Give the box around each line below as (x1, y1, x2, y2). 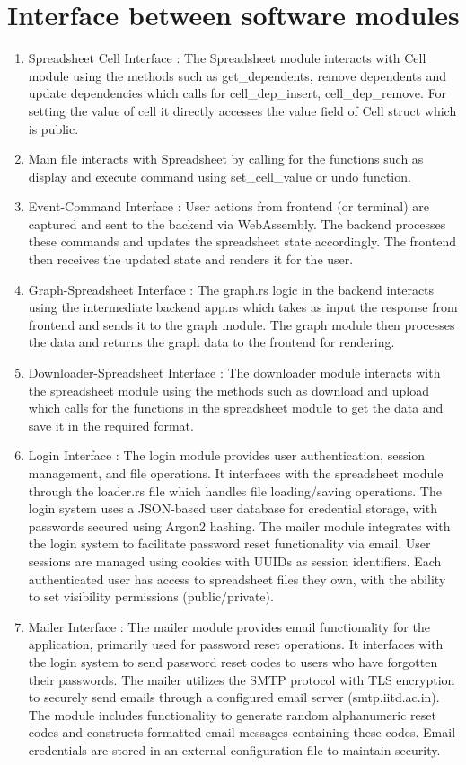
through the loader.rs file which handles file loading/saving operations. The (28, 481, 442, 500)
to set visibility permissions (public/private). (28, 587, 274, 606)
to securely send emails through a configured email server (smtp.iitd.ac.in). (28, 688, 440, 707)
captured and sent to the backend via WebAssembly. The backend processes (28, 214, 446, 233)
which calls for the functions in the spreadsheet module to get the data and (28, 398, 444, 417)
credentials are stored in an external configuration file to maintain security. (28, 740, 441, 759)
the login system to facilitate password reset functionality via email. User (28, 534, 431, 553)
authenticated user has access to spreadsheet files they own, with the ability (28, 569, 446, 588)
